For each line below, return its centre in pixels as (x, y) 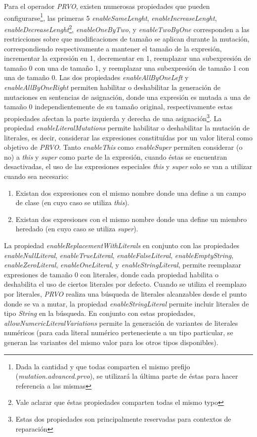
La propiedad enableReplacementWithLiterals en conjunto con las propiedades (122, 245)
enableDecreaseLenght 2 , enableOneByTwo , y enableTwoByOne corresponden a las (127, 28)
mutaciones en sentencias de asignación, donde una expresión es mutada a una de (127, 97)
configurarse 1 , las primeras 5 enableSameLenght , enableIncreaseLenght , (110, 17)
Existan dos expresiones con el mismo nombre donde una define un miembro (131, 219)
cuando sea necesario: (36, 176)
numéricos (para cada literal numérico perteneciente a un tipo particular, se (119, 332)
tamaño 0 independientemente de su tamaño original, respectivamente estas (118, 107)
